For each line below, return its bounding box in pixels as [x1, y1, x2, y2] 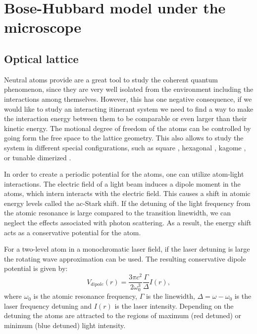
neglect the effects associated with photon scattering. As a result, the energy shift [4, 217, 252, 228]
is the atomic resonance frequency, [33, 291, 137, 301]
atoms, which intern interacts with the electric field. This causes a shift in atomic [4, 188, 251, 199]
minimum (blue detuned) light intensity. [4, 320, 126, 331]
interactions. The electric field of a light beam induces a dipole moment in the [4, 178, 241, 189]
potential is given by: [4, 263, 68, 273]
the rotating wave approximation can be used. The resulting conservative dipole [4, 253, 246, 264]
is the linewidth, [146, 291, 195, 301]
